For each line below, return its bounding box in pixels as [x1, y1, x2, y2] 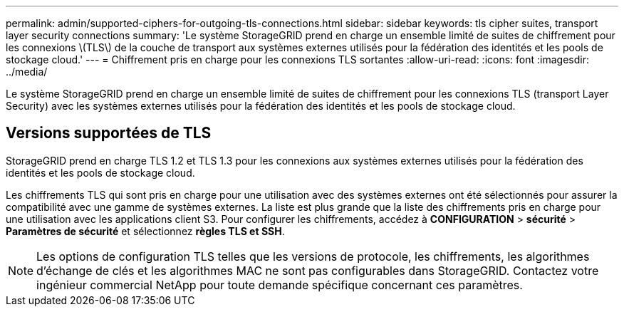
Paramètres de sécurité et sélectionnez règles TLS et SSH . [6, 224, 285, 237]
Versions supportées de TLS [6, 124, 212, 142]
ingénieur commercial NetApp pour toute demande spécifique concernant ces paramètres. [36, 277, 523, 292]
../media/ [6, 66, 48, 78]
